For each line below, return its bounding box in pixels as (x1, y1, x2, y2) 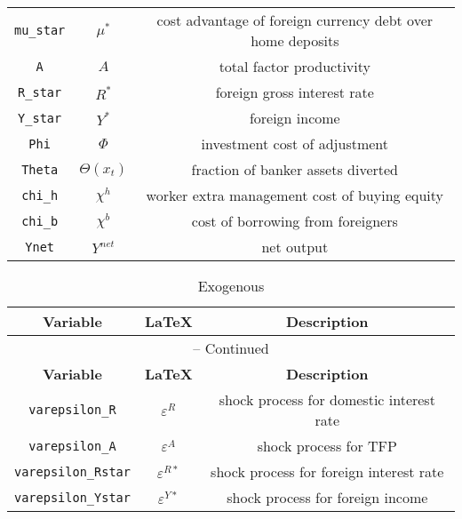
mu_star (14, 23, 66, 37)
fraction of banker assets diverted (191, 159, 398, 180)
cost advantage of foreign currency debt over (156, 10, 434, 30)
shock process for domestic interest (219, 389, 435, 410)
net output (261, 236, 329, 257)
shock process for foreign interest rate (211, 461, 444, 482)
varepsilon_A (28, 438, 116, 453)
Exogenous (197, 275, 265, 296)
